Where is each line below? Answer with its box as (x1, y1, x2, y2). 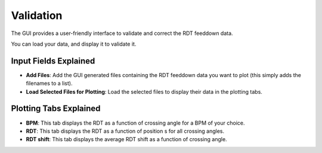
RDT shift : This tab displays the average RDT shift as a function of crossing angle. (26, 136, 227, 143)
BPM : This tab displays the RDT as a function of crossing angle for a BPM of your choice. (26, 119, 245, 126)
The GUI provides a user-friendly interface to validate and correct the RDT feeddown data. (11, 30, 233, 37)
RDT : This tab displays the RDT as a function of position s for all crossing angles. (26, 128, 225, 135)
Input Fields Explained (11, 56, 95, 66)
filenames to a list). (26, 80, 73, 87)
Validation (11, 9, 63, 22)
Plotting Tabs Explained (11, 104, 101, 114)
